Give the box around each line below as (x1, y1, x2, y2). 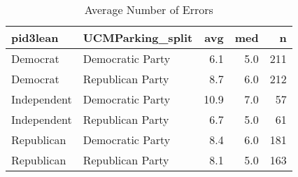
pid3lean (11, 29, 59, 45)
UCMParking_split (83, 29, 193, 45)
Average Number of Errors (84, 1, 213, 17)
